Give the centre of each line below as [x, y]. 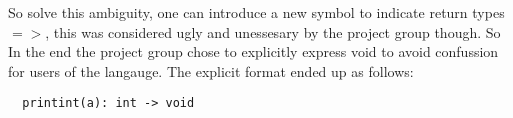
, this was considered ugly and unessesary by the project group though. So [273, 31]
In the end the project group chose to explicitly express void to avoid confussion [253, 51]
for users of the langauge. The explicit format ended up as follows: [211, 70]
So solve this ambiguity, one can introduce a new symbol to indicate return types [256, 12]
